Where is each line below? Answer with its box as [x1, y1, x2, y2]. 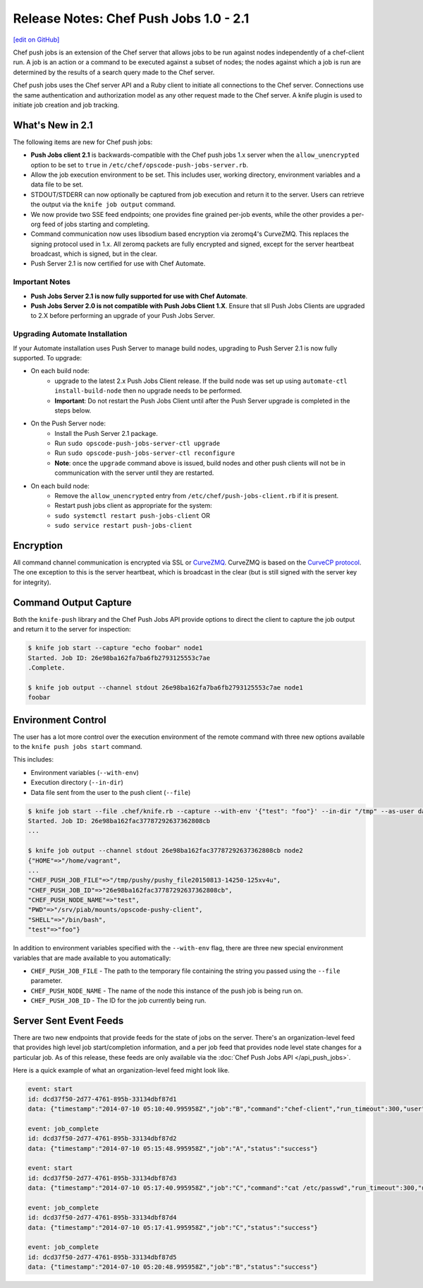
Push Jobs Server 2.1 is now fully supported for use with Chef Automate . [30, 292, 248, 300]
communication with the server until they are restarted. [54, 468, 214, 477]
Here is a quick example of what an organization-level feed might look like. [13, 1066, 230, 1075]
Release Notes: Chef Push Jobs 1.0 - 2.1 [13, 11, 250, 26]
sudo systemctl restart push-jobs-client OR [54, 511, 211, 519]
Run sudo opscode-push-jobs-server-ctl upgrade [54, 439, 221, 448]
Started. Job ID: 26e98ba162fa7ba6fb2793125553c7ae [27, 654, 211, 662]
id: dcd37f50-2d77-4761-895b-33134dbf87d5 [27, 1253, 177, 1261]
